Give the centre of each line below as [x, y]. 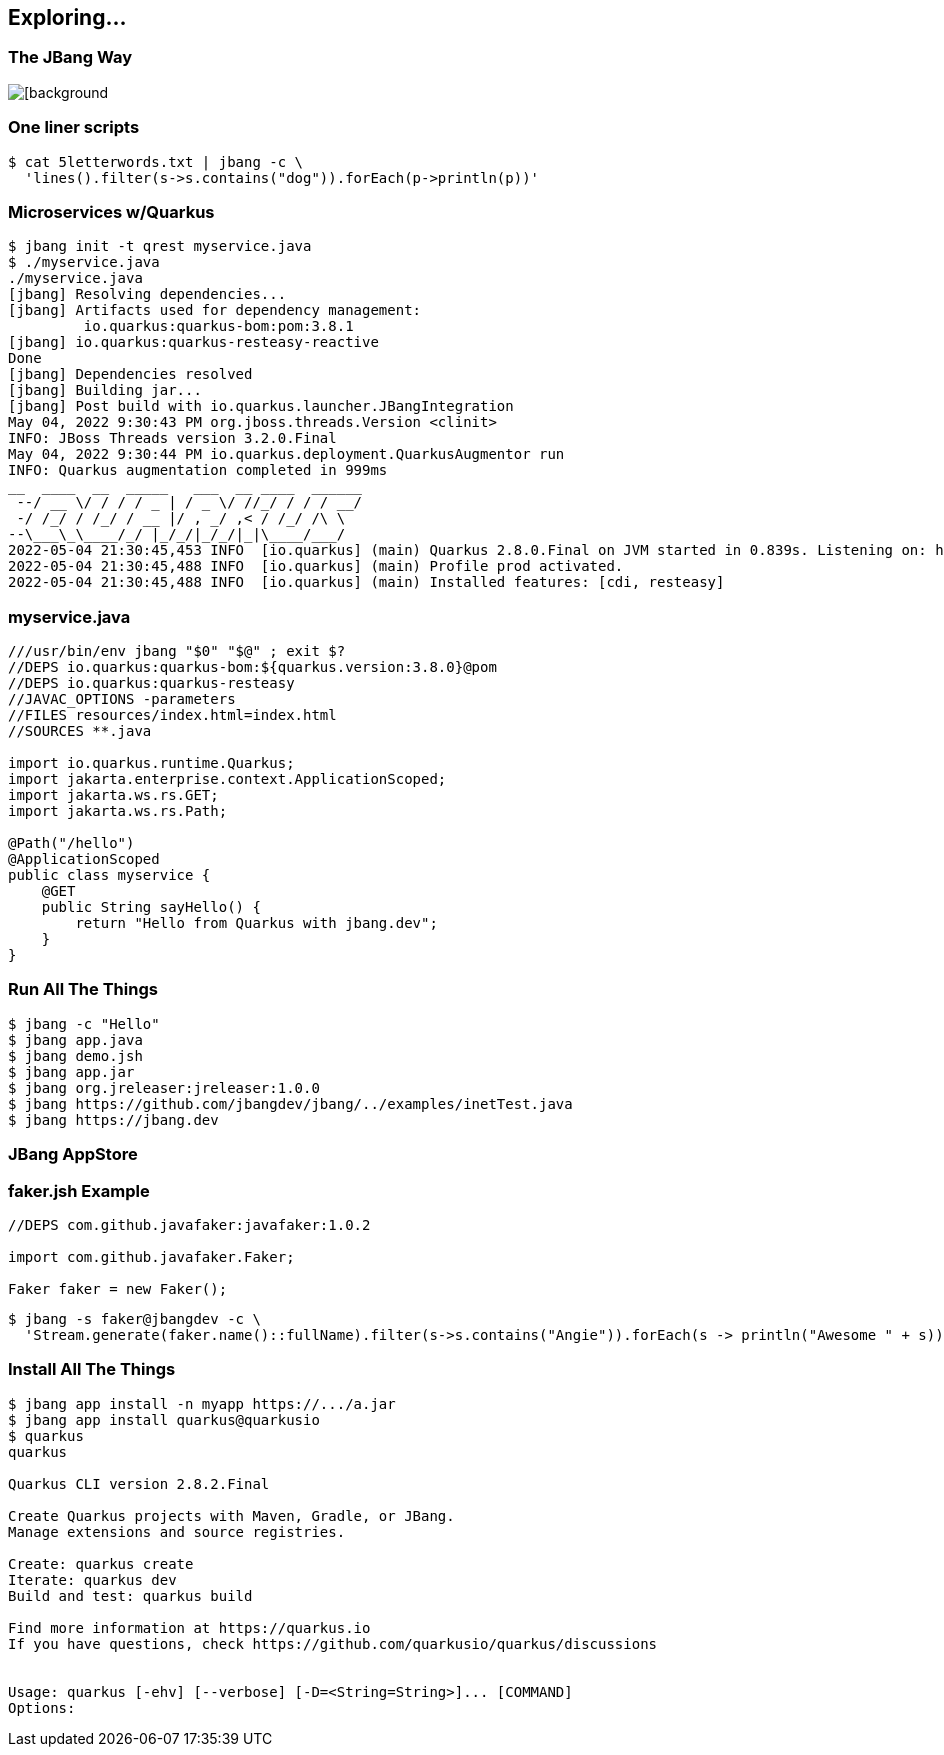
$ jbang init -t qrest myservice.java [160, 246]
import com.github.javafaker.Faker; [151, 1256]
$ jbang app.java [75, 1039]
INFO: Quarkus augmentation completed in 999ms [198, 470]
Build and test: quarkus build [130, 1595]
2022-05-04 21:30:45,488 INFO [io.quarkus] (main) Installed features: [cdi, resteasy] [366, 582]
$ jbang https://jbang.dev [113, 1119]
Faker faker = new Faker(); [118, 1288]
